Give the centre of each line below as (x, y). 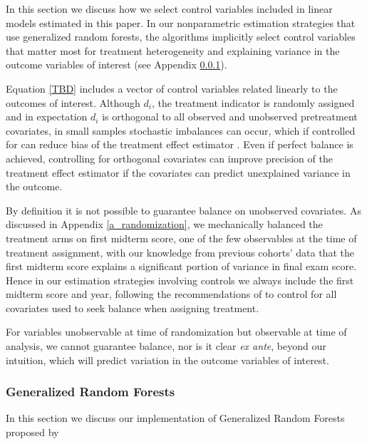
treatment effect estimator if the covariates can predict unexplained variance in (178, 172)
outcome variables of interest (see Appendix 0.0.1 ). (117, 64)
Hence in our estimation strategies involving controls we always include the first (180, 280)
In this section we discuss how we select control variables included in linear (169, 9)
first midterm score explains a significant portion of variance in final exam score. (181, 266)
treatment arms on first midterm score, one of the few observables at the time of (181, 238)
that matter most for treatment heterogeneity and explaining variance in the (173, 50)
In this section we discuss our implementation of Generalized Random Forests (175, 418)
